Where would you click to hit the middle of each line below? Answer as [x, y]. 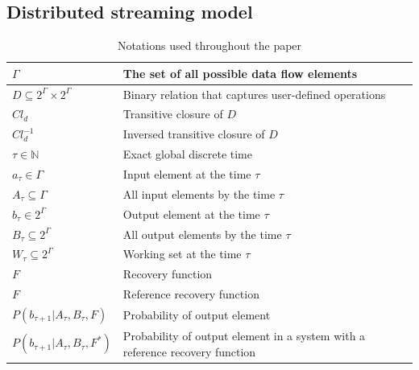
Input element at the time [187, 174]
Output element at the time [191, 214]
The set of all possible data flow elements [240, 73]
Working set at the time [182, 254]
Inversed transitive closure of [194, 134]
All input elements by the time [199, 193]
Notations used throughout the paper [209, 45]
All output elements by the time [202, 234]
